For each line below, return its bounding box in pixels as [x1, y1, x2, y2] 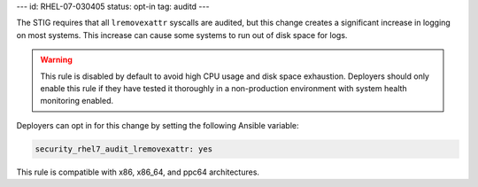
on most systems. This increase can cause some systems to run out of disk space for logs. [16, 29, 348, 40]
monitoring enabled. [40, 96, 114, 106]
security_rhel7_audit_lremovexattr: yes [35, 144, 212, 154]
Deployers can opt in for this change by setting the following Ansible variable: [16, 120, 299, 130]
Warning [40, 54, 73, 66]
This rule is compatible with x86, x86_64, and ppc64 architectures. [16, 167, 260, 177]
